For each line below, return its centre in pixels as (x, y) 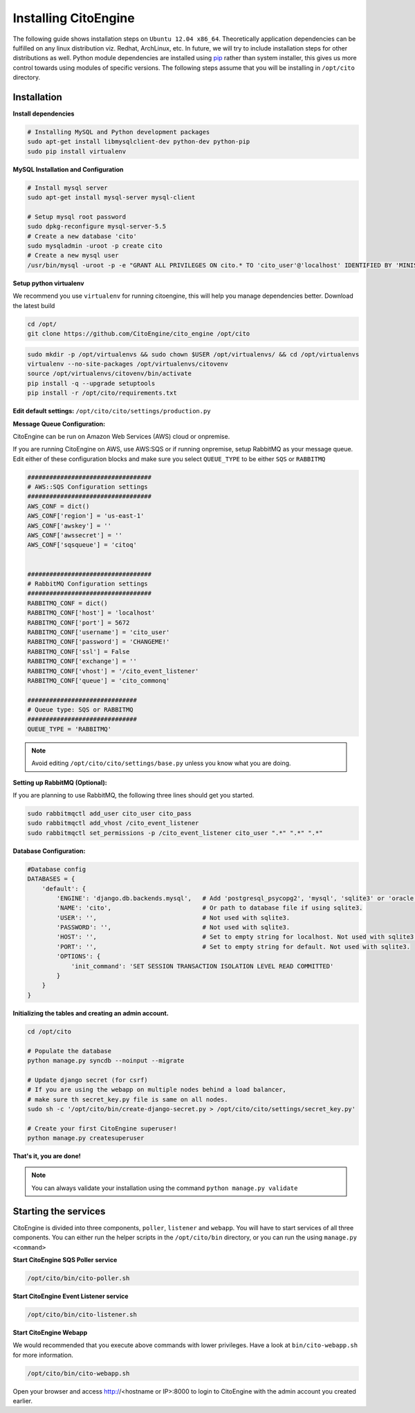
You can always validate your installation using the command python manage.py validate (165, 1188)
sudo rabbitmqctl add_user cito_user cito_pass (109, 813)
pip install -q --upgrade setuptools (91, 383)
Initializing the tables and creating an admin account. (91, 1013)
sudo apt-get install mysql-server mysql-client (111, 198)
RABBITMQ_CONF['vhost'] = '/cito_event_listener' (113, 671)
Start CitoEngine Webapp (50, 1332)
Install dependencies (44, 114)
